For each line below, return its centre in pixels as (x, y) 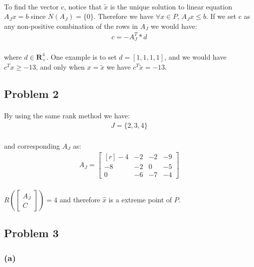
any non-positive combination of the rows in (71, 26)
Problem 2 (31, 94)
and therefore (80, 199)
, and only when (60, 67)
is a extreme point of (140, 199)
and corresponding (32, 145)
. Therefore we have (124, 16)
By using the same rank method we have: (67, 116)
